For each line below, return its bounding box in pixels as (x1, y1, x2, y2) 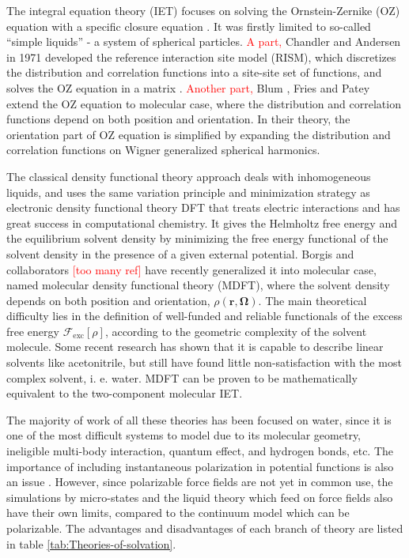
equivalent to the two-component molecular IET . (6, 385, 243, 402)
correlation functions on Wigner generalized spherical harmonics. (6, 141, 320, 158)
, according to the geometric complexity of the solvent (104, 322, 367, 339)
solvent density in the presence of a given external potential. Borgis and (6, 245, 354, 262)
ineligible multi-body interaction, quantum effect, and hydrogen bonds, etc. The (6, 443, 394, 459)
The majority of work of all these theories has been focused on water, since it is (6, 411, 392, 428)
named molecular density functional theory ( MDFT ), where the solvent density (6, 277, 390, 293)
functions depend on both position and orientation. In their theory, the (6, 111, 350, 127)
